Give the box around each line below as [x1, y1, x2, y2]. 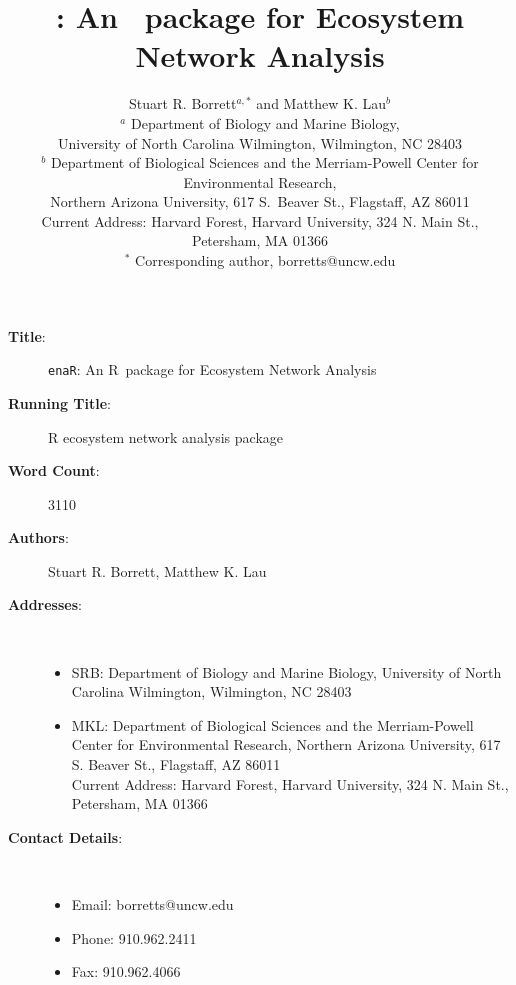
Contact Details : [8, 826, 123, 847]
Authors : [8, 527, 69, 548]
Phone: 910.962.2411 [71, 927, 197, 948]
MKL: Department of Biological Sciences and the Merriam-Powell [71, 714, 474, 735]
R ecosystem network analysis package [48, 426, 283, 447]
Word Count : [8, 460, 100, 481]
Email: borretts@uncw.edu [71, 894, 234, 914]
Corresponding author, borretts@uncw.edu [135, 250, 396, 271]
